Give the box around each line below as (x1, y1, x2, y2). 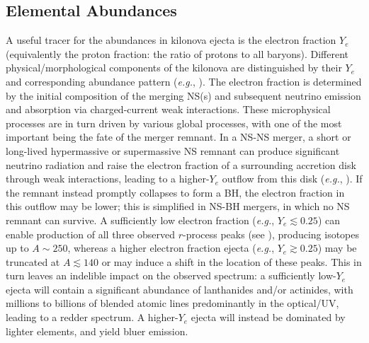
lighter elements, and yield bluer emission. (6, 323, 188, 338)
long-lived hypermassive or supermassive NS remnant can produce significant (6, 143, 340, 158)
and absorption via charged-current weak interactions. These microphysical (6, 102, 331, 117)
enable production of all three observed (6, 226, 175, 241)
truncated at (6, 254, 60, 269)
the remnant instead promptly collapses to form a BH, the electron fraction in (6, 185, 345, 199)
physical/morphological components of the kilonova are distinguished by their (6, 60, 342, 75)
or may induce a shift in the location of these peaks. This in (101, 254, 362, 269)
